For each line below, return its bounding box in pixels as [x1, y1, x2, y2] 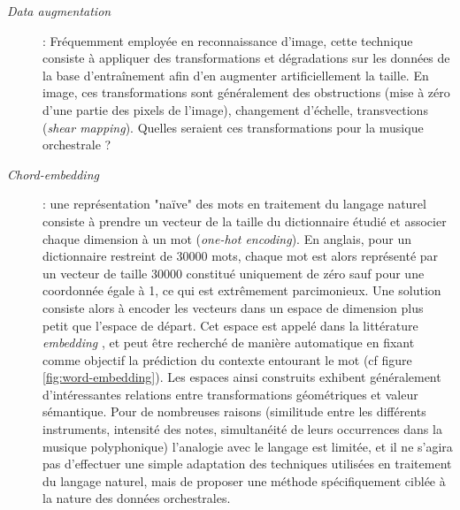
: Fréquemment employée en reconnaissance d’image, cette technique [42, 31, 413, 49]
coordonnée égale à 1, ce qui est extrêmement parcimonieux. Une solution [42, 281, 441, 300]
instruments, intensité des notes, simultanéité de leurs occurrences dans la [42, 420, 442, 438]
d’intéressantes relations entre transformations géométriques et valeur [42, 384, 418, 403]
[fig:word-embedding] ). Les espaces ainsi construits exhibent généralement [42, 368, 441, 386]
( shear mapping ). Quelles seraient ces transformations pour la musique [42, 118, 424, 136]
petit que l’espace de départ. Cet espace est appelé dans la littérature [42, 316, 418, 334]
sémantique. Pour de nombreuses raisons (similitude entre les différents [42, 402, 426, 421]
